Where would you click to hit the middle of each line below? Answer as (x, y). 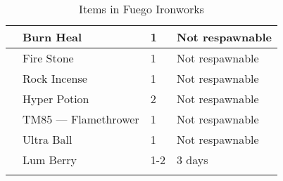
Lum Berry (50, 160)
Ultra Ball (48, 139)
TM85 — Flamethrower (81, 119)
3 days (193, 160)
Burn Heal (52, 37)
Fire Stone (48, 58)
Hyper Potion (56, 99)
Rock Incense (55, 78)
